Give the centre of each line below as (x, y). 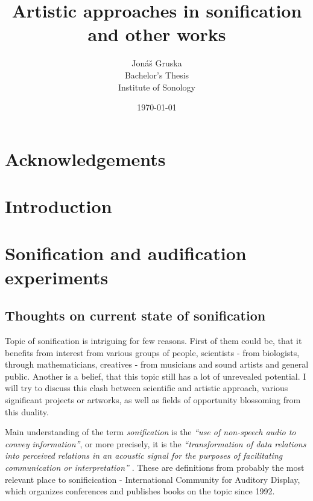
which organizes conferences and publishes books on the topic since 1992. (140, 491)
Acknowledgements (85, 158)
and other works (157, 34)
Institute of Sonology (157, 87)
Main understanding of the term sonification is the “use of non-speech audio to (150, 432)
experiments (57, 277)
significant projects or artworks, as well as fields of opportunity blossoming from (153, 399)
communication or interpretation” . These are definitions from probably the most (155, 467)
